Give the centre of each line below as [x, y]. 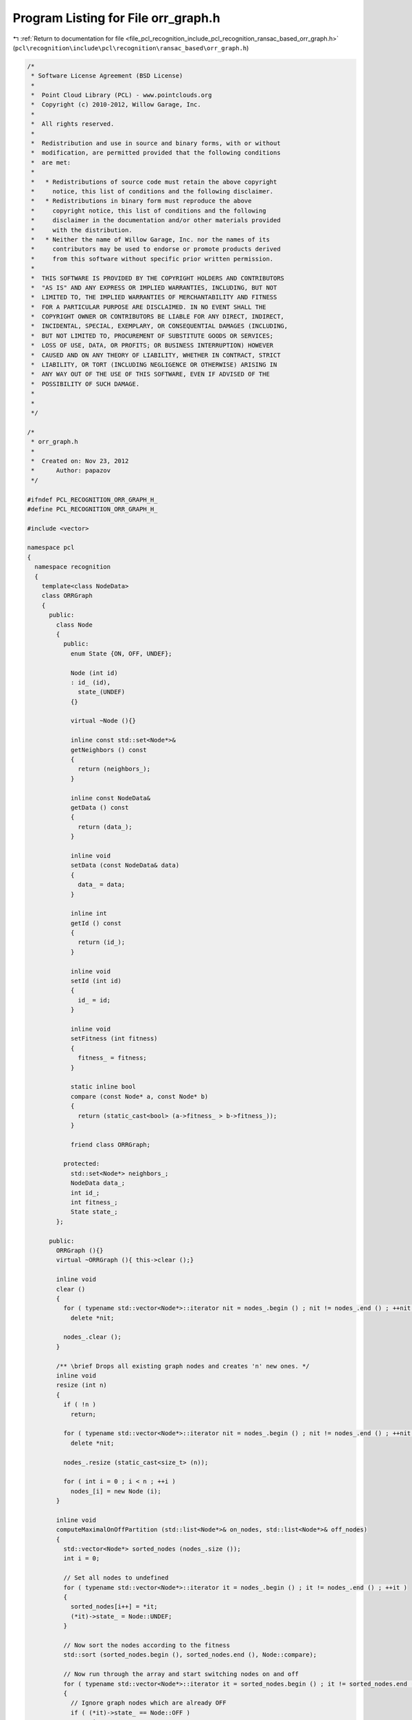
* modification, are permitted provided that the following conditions [156, 153]
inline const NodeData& [111, 798]
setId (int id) [96, 981]
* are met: [51, 162]
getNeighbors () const [108, 750]
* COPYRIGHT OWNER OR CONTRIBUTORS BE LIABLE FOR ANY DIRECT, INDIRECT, [158, 317]
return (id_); [102, 942]
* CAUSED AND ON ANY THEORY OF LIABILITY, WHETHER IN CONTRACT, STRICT [156, 355]
